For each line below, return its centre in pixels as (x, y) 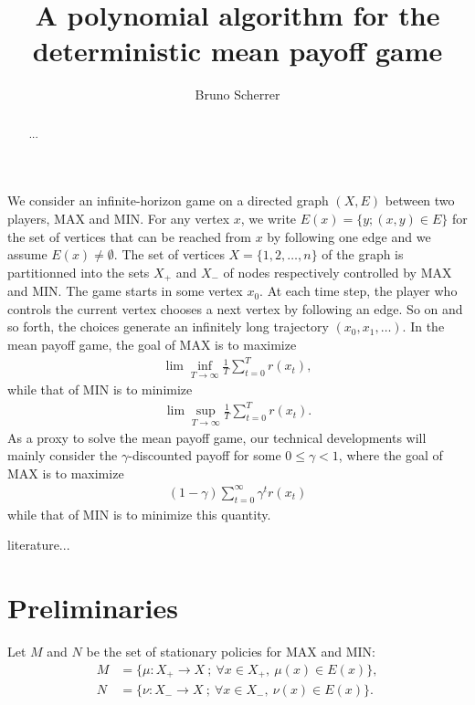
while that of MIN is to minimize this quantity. (139, 514)
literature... (39, 545)
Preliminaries (93, 608)
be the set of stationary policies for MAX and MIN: (231, 652)
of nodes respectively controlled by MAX (338, 272)
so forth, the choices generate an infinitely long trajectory (168, 326)
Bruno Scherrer (237, 95)
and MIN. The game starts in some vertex (125, 291)
